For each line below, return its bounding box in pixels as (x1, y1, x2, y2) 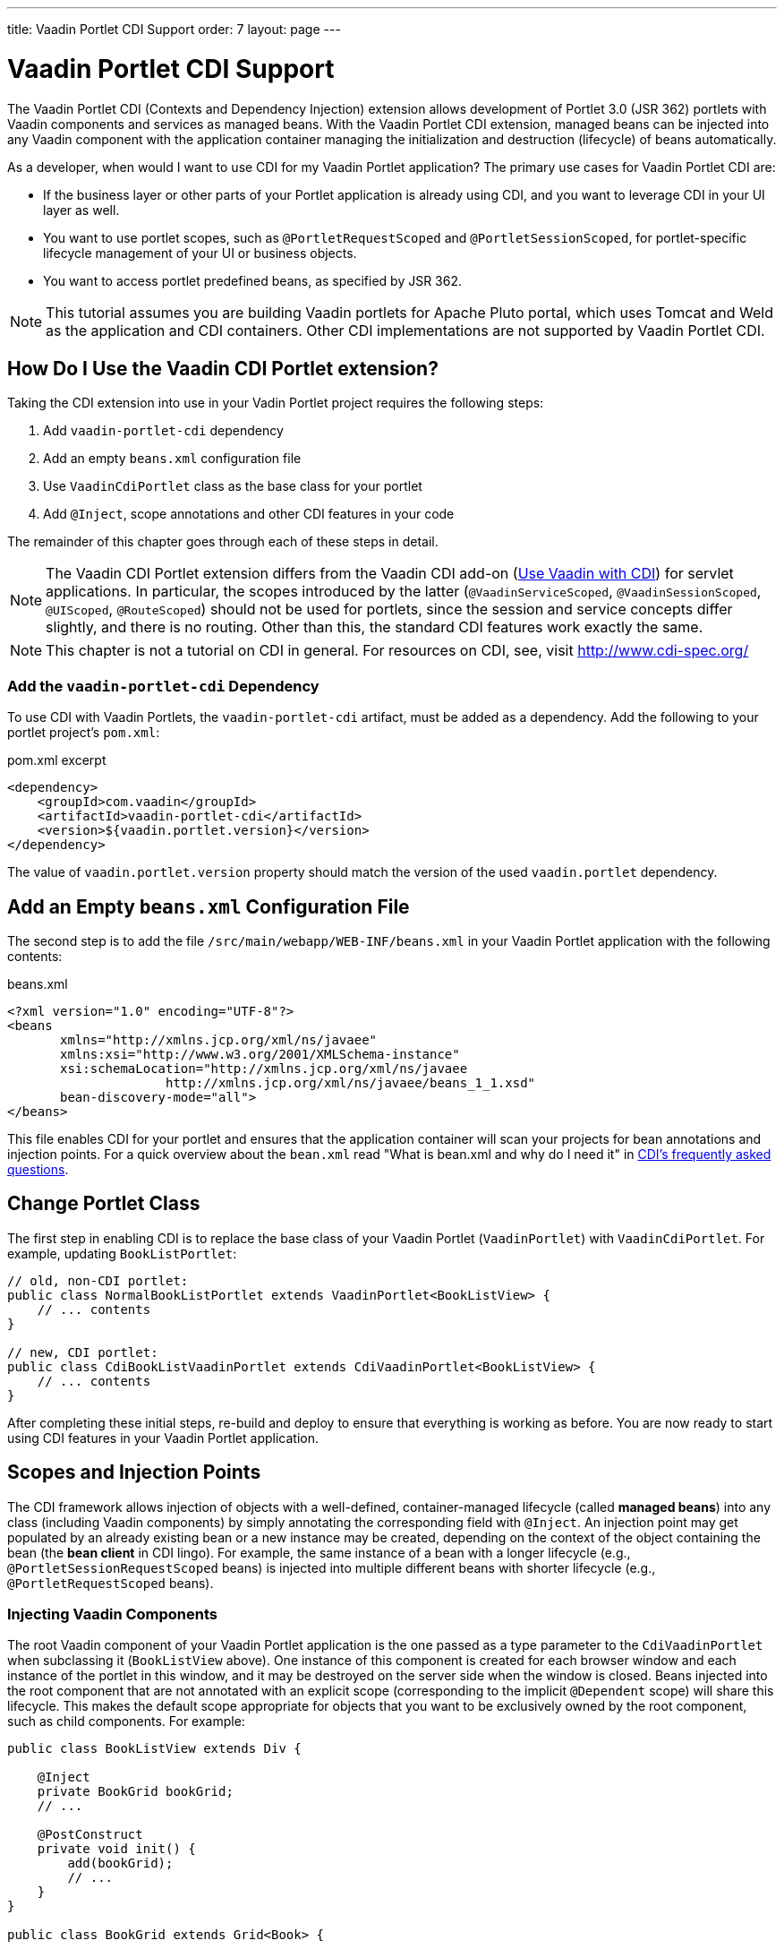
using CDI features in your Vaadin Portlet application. (7, 1430, 319, 1446)
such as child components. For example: (7, 1713, 245, 1730)
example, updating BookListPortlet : (7, 1245, 237, 1261)
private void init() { (37, 1842, 196, 1857)
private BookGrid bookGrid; (37, 1784, 234, 1799)
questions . (7, 1161, 69, 1177)
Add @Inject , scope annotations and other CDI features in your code (43, 506, 455, 522)
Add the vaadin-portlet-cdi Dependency (7, 676, 320, 695)
